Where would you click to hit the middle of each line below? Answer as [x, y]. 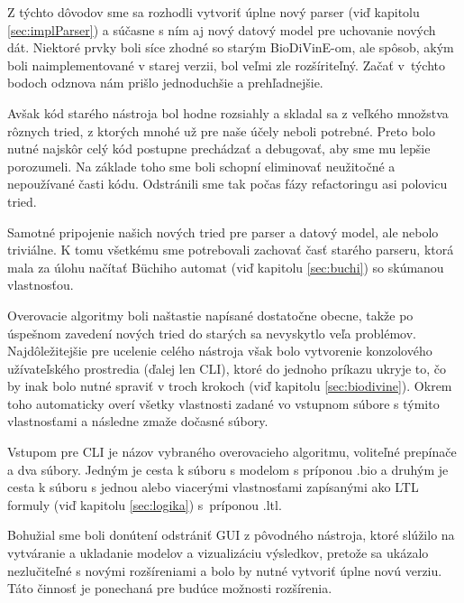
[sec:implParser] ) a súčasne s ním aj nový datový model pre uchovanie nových [222, 29]
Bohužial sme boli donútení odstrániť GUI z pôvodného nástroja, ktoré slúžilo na [231, 535]
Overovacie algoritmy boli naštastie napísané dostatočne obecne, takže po [210, 315]
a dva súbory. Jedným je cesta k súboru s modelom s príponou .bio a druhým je [228, 469]
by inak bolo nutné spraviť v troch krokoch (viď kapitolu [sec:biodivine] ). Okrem [230, 386]
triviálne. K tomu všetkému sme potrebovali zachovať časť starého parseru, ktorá [231, 250]
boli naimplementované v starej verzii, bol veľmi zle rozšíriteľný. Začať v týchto [227, 65]
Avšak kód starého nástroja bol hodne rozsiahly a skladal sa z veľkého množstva [228, 112]
